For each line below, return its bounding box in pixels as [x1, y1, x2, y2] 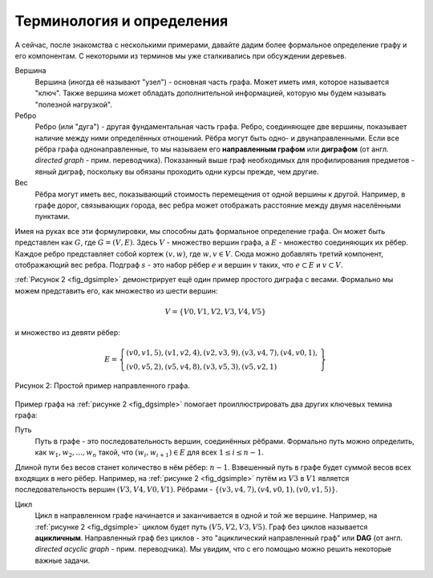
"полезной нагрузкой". [34, 99, 112, 109]
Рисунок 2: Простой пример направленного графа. [14, 381, 190, 390]
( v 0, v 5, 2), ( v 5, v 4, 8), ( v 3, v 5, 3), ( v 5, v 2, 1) [126, 362, 277, 371]
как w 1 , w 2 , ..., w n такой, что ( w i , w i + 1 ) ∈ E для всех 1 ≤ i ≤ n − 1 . [34, 447, 265, 459]
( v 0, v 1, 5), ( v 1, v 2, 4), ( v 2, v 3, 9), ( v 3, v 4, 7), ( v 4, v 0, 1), [126, 348, 318, 357]
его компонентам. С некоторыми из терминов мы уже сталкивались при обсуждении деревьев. [14, 51, 346, 60]
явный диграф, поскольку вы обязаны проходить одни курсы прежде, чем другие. [34, 167, 319, 176]
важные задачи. [34, 556, 91, 565]
